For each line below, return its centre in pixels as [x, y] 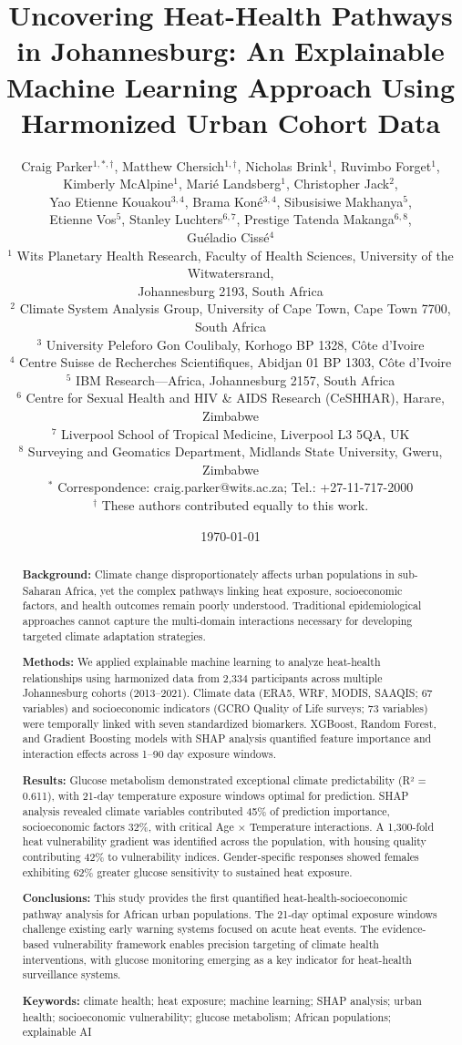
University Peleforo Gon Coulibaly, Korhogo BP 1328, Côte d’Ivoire [235, 344]
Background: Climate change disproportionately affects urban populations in [208, 574]
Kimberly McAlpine [118, 184]
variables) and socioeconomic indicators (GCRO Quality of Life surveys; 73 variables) [225, 708]
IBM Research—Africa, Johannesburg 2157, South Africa [236, 379]
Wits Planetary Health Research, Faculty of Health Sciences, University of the [235, 255]
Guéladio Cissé [228, 237]
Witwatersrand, [231, 273]
